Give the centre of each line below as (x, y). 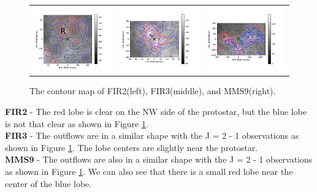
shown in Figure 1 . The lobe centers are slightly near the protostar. (132, 147)
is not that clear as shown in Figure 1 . (77, 123)
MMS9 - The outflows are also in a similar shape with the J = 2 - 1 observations (159, 159)
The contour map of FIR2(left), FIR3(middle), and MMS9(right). (153, 91)
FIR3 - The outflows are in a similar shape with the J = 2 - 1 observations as (152, 135)
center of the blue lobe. (48, 183)
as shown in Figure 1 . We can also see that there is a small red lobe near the (149, 171)
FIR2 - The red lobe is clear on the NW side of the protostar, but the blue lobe (156, 111)
